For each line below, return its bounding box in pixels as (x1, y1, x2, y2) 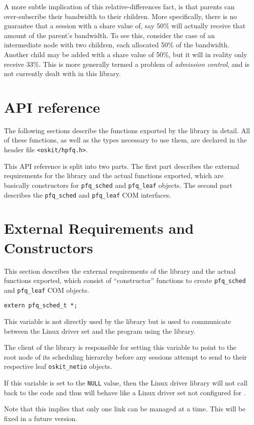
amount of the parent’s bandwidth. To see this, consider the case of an (4, 30, 215, 40)
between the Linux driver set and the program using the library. (4, 325, 196, 336)
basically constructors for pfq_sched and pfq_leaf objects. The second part (4, 180, 233, 190)
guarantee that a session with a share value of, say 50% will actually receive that (4, 20, 246, 31)
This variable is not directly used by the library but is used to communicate (4, 316, 231, 326)
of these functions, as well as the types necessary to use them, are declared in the (4, 135, 247, 145)
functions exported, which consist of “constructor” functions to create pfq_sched (4, 275, 246, 285)
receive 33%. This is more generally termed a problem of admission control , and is (4, 59, 250, 69)
